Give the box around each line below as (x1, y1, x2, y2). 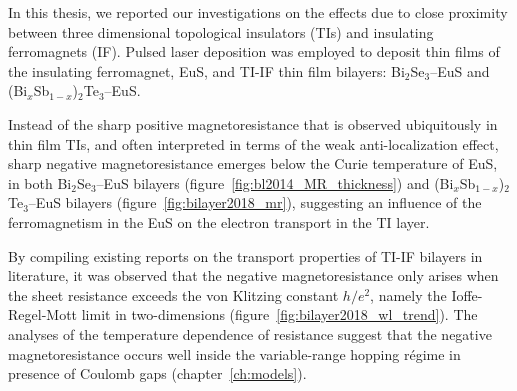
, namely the (370, 284, 447, 305)
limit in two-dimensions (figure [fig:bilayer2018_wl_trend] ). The (81, 304, 478, 325)
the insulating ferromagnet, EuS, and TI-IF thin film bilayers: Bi (8, 60, 405, 81)
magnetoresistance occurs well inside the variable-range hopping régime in (8, 343, 461, 364)
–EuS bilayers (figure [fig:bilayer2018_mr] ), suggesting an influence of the (28, 192, 482, 213)
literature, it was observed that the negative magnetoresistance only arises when (8, 265, 499, 286)
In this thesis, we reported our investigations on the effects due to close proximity (8, 2, 508, 22)
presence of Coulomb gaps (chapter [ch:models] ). (8, 363, 307, 384)
